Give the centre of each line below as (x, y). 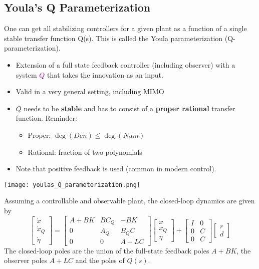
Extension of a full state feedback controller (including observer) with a (125, 64)
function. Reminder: (46, 118)
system (26, 74)
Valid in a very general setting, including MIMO (90, 91)
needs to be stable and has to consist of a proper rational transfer (129, 108)
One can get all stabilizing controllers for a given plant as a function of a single (125, 28)
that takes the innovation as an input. (105, 74)
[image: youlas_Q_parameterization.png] (72, 185)
